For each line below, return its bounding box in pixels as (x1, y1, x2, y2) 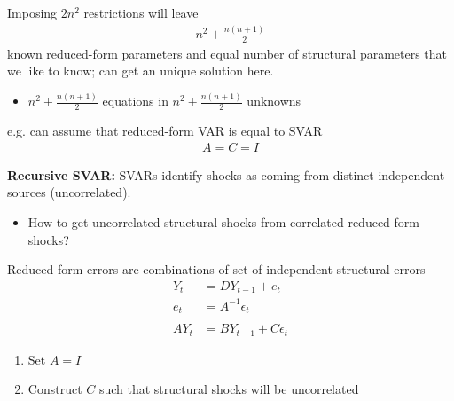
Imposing (7, 4, 58, 21)
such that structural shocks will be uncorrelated (98, 380, 359, 398)
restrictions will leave (83, 4, 199, 21)
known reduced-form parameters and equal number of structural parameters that (7, 43, 448, 62)
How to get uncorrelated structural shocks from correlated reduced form (27, 212, 419, 231)
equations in (102, 91, 168, 110)
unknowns (247, 91, 301, 110)
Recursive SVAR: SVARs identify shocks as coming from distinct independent (7, 165, 445, 184)
